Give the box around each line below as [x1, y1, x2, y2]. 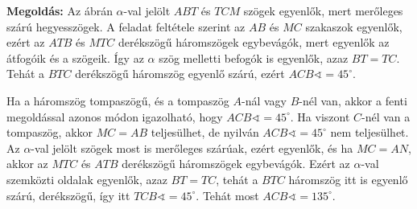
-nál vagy [241, 92, 287, 109]
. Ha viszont [290, 108, 350, 125]
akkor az [6, 155, 48, 172]
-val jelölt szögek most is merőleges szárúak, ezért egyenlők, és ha [31, 139, 353, 156]
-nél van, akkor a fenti [299, 92, 407, 109]
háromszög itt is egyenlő [288, 170, 408, 187]
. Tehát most [196, 186, 259, 203]
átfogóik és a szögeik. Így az [6, 49, 144, 66]
